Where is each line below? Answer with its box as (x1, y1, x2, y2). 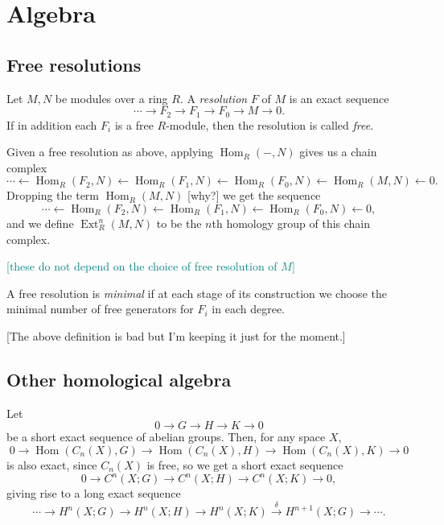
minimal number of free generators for (6, 300, 194, 317)
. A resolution (179, 89, 248, 106)
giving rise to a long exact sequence (6, 485, 181, 502)
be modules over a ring (55, 89, 168, 106)
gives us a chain (299, 143, 377, 160)
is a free (114, 116, 154, 133)
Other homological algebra (6, 366, 232, 391)
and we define (6, 215, 74, 231)
